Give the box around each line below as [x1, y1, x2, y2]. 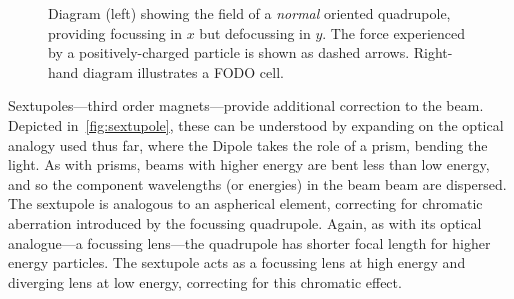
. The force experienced [322, 22, 466, 43]
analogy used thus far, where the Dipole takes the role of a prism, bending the [8, 134, 488, 155]
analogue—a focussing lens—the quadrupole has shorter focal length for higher [8, 232, 491, 253]
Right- [413, 42, 453, 63]
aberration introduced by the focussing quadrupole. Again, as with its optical [8, 212, 482, 233]
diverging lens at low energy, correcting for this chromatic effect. [8, 271, 402, 292]
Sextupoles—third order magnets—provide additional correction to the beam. [8, 95, 484, 116]
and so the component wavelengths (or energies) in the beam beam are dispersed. [8, 173, 507, 194]
